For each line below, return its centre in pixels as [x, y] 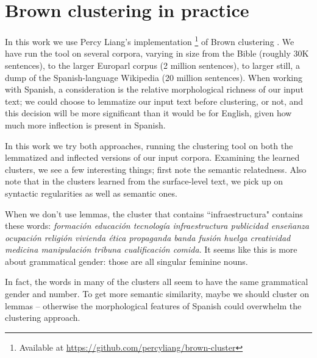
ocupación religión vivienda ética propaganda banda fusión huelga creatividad [148, 237]
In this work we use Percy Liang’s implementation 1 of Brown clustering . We [150, 40]
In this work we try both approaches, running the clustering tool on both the [149, 145]
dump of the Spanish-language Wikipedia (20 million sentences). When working [154, 77]
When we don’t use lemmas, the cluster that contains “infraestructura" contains [154, 213]
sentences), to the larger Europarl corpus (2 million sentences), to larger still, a [152, 65]
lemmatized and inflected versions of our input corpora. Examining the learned [152, 157]
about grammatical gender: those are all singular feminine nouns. [126, 261]
